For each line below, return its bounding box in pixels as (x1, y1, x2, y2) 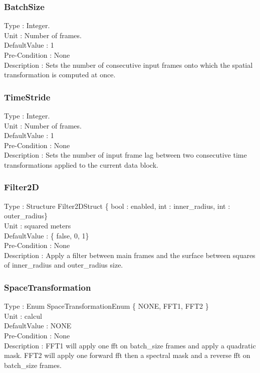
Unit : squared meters (4, 220, 71, 230)
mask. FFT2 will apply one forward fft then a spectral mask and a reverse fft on (4, 350, 250, 360)
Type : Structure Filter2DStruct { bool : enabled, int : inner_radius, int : (4, 200, 230, 211)
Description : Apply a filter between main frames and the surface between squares (4, 250, 255, 260)
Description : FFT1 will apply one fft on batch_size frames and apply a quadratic (4, 340, 256, 350)
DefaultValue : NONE (4, 320, 72, 331)
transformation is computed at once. (4, 69, 116, 80)
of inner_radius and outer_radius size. (4, 260, 123, 270)
